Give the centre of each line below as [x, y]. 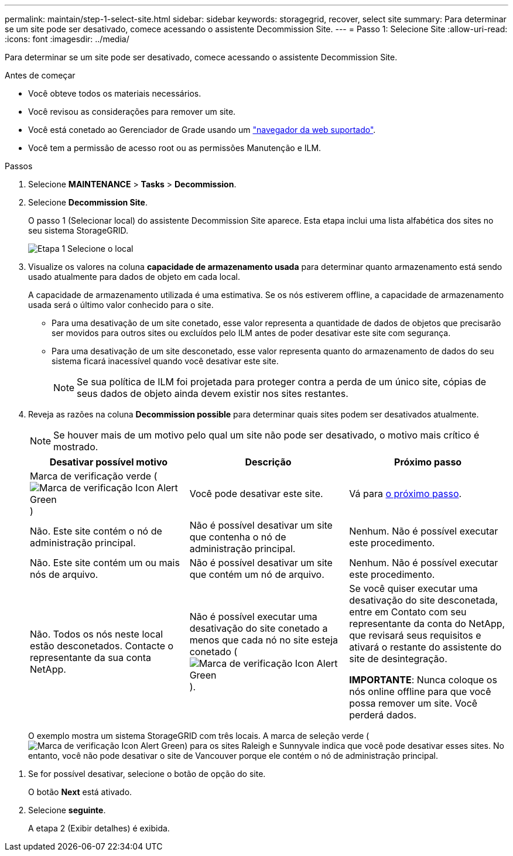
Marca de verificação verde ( [94, 476]
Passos [19, 166]
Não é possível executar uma [253, 617]
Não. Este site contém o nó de [96, 531]
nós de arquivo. [64, 574]
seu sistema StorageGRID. [78, 230]
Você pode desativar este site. [256, 494]
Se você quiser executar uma [413, 588]
